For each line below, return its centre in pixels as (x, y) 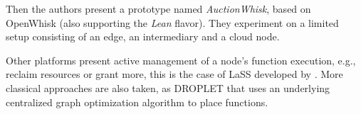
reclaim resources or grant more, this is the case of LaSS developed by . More (174, 74)
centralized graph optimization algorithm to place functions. (137, 102)
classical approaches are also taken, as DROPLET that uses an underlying (168, 87)
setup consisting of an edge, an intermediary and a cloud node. (143, 36)
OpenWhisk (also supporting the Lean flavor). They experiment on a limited (172, 22)
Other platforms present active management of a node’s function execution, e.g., (181, 60)
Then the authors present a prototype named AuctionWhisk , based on (158, 8)
